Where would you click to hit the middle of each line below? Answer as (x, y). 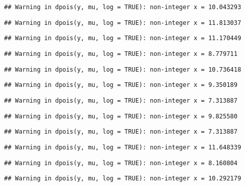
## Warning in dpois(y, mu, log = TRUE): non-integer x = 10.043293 (123, 7)
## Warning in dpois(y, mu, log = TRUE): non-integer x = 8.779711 (121, 54)
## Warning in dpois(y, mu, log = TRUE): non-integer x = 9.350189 (121, 85)
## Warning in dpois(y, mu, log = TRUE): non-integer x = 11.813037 (123, 23)
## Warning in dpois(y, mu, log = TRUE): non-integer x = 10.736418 (123, 69)
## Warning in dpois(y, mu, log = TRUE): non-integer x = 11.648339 (123, 147)
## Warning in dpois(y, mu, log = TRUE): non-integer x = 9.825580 (121, 116)
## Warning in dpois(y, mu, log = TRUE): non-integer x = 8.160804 (121, 163)
